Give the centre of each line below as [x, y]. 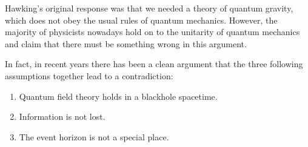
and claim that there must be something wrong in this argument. [126, 43]
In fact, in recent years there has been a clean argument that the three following [154, 64]
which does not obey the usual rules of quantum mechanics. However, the [141, 20]
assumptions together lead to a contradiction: [89, 75]
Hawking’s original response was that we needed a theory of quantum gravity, [149, 8]
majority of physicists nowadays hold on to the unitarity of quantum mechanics [152, 32]
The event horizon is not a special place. [94, 136]
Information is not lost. [62, 116]
